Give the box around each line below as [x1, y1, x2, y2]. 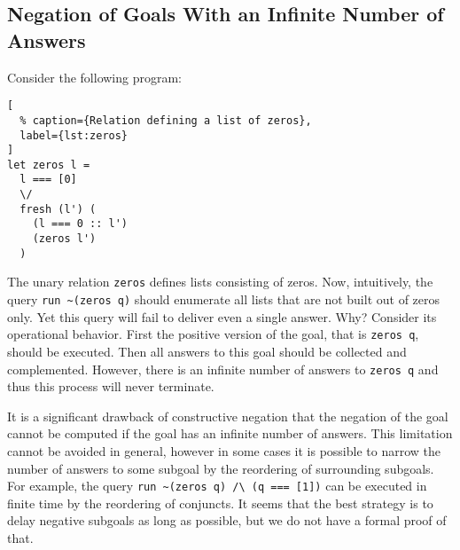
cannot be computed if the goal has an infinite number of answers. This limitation [7, 424, 453, 443]
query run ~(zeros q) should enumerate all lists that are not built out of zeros [7, 290, 441, 309]
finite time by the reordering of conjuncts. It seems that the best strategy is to [7, 493, 433, 512]
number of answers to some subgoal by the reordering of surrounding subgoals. [7, 459, 434, 477]
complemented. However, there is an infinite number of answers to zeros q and [7, 359, 439, 378]
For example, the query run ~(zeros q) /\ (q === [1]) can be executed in [7, 476, 427, 495]
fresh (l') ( [19, 202, 97, 216]
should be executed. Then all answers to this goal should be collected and [7, 342, 407, 360]
